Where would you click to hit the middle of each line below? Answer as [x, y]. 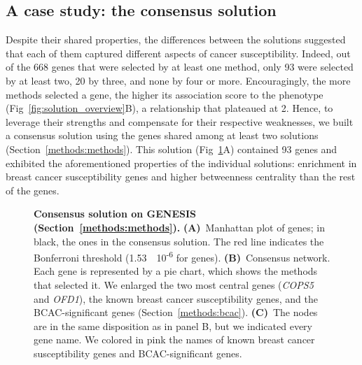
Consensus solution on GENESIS [115, 214]
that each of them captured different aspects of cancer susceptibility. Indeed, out [178, 53]
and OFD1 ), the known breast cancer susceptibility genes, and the [176, 298]
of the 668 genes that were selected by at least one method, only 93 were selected [180, 67]
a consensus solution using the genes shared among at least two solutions [162, 135]
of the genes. [33, 190]
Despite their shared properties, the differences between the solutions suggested [176, 40]
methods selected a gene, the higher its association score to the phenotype [165, 94]
